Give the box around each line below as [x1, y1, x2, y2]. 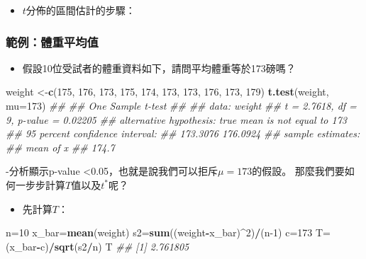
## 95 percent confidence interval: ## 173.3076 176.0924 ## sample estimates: [6, 126, 360, 141]
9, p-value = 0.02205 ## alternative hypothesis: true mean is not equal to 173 [6, 112, 347, 127]
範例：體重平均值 [6, 33, 99, 50]
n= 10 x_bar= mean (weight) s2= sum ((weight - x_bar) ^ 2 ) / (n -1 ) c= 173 [6, 225, 313, 240]
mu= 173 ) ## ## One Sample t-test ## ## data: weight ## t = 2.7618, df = [6, 98, 357, 113]
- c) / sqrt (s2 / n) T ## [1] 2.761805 [36, 238, 189, 253]
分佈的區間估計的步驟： [26, 3, 135, 17]
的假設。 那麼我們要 [252, 163, 345, 178]
